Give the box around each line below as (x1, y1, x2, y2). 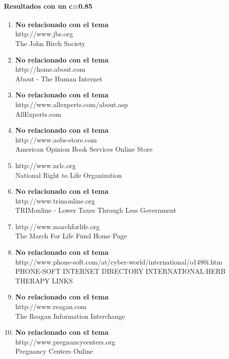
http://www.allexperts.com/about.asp (15, 99, 128, 109)
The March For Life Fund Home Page (15, 231, 127, 241)
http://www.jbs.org (15, 29, 73, 39)
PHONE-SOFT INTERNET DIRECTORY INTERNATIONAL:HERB (15, 266, 226, 276)
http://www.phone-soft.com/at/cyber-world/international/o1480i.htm (15, 256, 223, 266)
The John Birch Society (15, 38, 86, 48)
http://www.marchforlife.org (15, 221, 100, 231)
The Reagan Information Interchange (15, 311, 125, 321)
